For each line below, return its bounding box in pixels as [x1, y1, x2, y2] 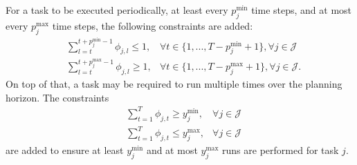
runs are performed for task [222, 143, 339, 157]
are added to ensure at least [6, 143, 124, 157]
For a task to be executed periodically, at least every [6, 3, 228, 17]
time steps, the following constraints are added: [52, 18, 253, 32]
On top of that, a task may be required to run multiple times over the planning [6, 77, 342, 91]
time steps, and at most [251, 3, 352, 17]
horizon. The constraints [6, 90, 109, 104]
